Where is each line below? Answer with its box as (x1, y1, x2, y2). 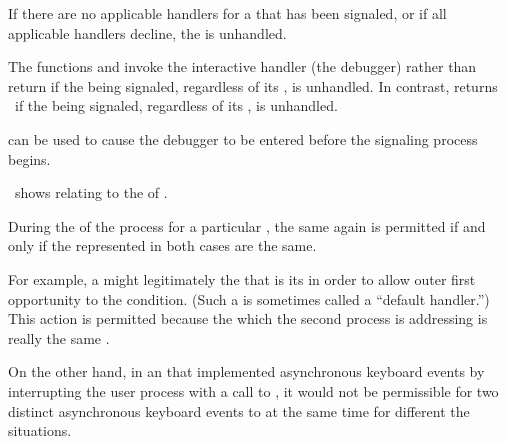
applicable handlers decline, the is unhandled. (8, 22, 287, 43)
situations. (8, 420, 72, 441)
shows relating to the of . (14, 182, 168, 203)
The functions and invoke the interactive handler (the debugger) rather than (8, 56, 477, 77)
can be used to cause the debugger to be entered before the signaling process (8, 128, 478, 149)
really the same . (8, 327, 110, 348)
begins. (8, 148, 51, 169)
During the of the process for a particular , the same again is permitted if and (8, 215, 486, 236)
